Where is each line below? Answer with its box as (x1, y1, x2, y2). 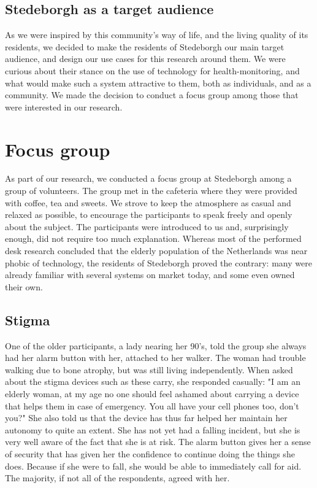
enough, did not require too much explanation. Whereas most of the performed (5, 232, 302, 245)
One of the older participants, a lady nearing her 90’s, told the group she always (5, 339, 307, 352)
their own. (5, 280, 43, 293)
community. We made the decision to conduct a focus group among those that (5, 88, 299, 101)
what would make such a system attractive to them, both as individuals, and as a (5, 76, 311, 89)
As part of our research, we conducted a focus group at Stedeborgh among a (5, 172, 292, 185)
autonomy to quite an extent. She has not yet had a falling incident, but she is (5, 423, 300, 436)
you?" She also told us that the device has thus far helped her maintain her (5, 411, 288, 424)
